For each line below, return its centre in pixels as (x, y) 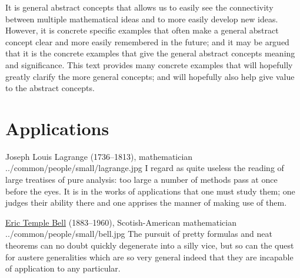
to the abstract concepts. (50, 88)
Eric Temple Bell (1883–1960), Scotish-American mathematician (121, 222)
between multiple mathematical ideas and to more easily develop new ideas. (142, 19)
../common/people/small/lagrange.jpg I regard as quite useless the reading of (145, 168)
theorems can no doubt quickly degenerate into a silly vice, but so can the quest (150, 245)
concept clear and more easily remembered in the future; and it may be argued (147, 41)
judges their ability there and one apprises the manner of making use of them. (146, 202)
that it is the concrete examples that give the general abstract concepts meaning (150, 53)
